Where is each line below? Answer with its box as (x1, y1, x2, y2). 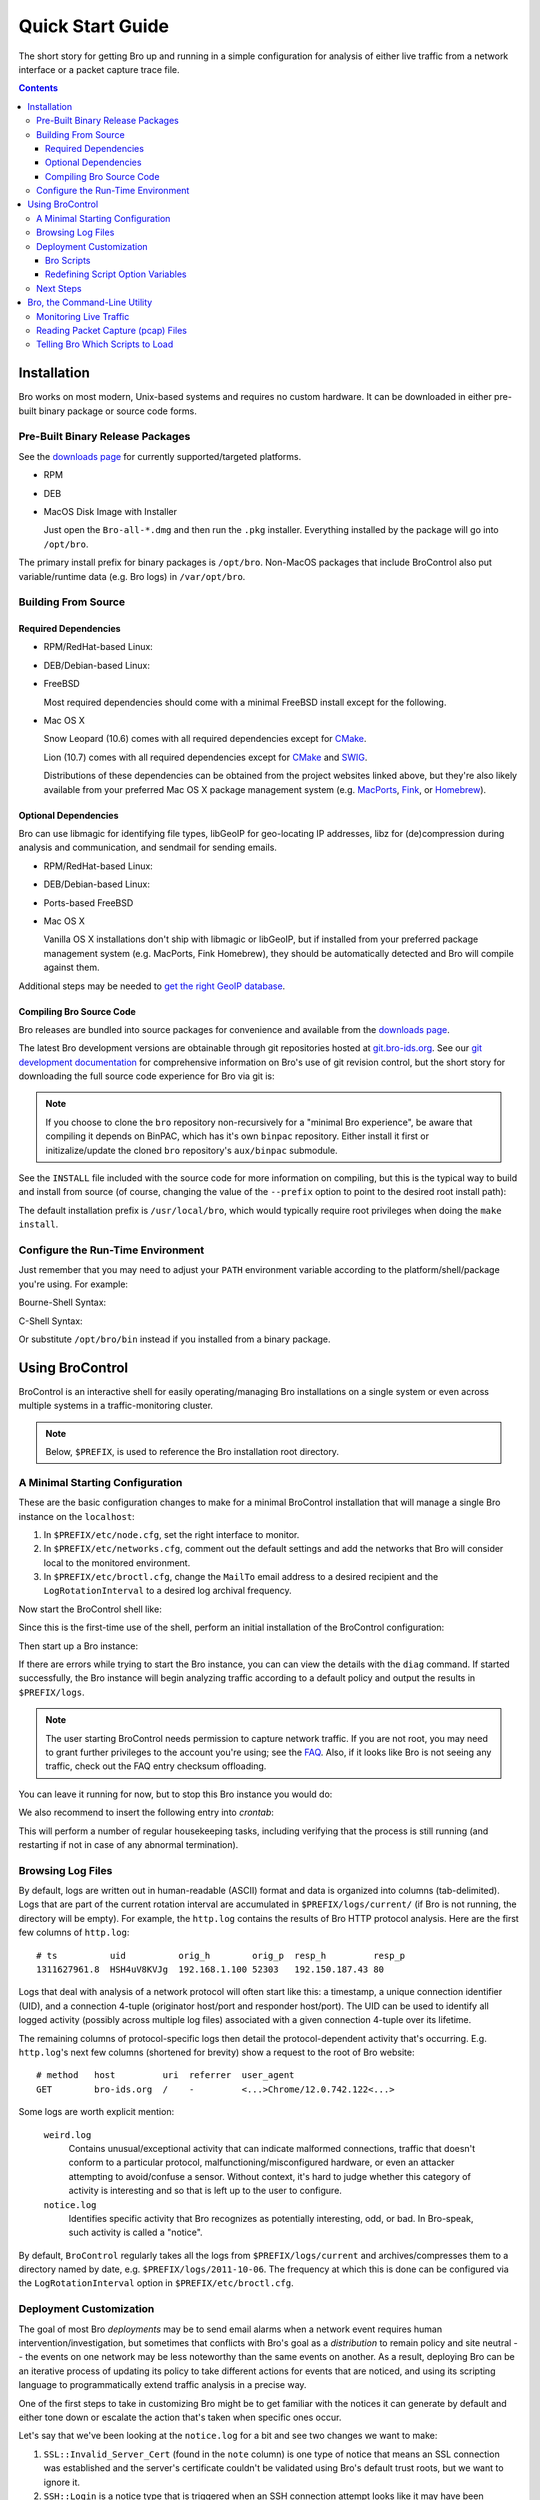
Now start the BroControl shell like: (18, 1603, 162, 1615)
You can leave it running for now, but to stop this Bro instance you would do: (18, 1788, 333, 1800)
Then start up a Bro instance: (18, 1640, 139, 1652)
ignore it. (43, 2476, 80, 2488)
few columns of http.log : (18, 1926, 130, 1939)
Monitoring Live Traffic (36, 310, 130, 322)
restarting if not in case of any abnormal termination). (18, 1838, 239, 1850)
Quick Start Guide (18, 15, 170, 37)
